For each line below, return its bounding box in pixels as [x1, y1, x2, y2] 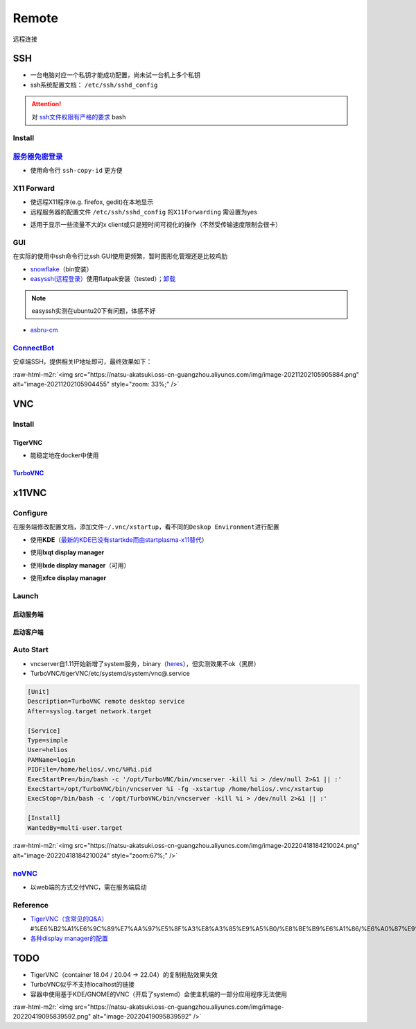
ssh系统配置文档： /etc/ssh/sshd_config [30, 80, 158, 89]
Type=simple [27, 736, 69, 744]
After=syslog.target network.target [27, 707, 153, 715]
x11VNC [12, 487, 47, 499]
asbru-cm [30, 326, 58, 334]
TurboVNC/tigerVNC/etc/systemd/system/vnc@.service [30, 670, 190, 678]
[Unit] [27, 688, 50, 696]
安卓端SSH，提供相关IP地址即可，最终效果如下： [12, 357, 153, 366]
